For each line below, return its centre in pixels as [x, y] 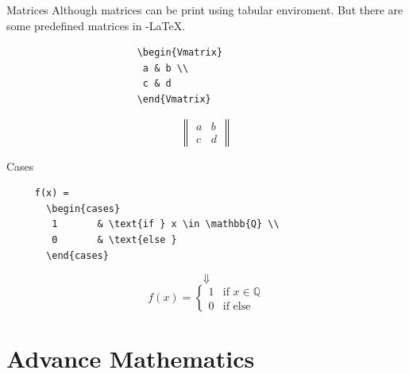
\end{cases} [77, 255]
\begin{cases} [83, 208]
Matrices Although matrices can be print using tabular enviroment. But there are [205, 10]
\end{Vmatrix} [174, 99]
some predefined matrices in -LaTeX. [96, 25]
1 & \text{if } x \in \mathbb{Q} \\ [166, 224]
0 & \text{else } [114, 239]
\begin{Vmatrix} [180, 53]
